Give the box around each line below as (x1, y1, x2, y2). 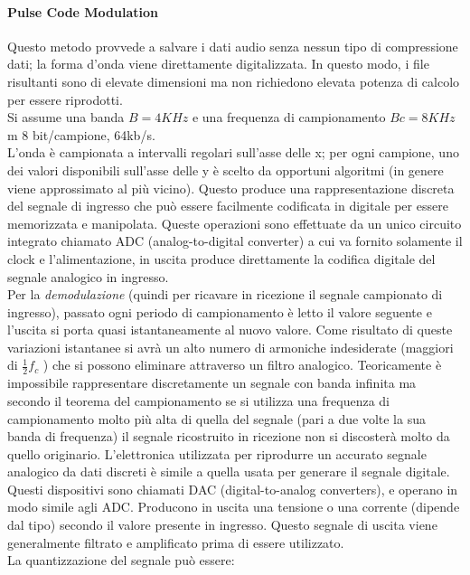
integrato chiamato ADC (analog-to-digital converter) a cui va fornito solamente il (7, 231, 463, 250)
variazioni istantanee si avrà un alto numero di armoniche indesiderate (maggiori (7, 337, 454, 356)
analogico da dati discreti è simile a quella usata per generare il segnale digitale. (7, 462, 450, 481)
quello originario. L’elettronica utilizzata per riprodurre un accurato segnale (7, 444, 427, 463)
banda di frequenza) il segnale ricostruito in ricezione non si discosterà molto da (7, 427, 450, 446)
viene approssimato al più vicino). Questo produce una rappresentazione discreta (7, 178, 455, 197)
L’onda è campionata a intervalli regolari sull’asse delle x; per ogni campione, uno (7, 143, 459, 162)
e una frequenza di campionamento (192, 108, 386, 127)
